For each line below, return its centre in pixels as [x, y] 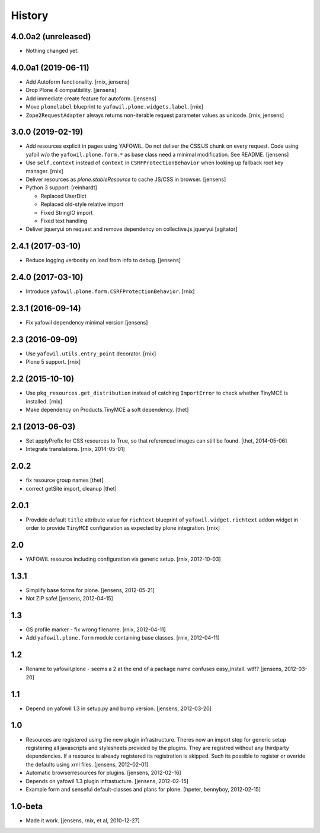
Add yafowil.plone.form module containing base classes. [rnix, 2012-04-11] [123, 638]
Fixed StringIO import [67, 212]
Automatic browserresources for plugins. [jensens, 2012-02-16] [103, 773]
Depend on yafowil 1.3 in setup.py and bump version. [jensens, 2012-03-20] [119, 708]
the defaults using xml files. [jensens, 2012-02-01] [87, 764]
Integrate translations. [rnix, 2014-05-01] [76, 449]
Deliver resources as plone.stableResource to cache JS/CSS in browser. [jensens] [126, 179]
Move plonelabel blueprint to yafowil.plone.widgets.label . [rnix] [115, 107]
